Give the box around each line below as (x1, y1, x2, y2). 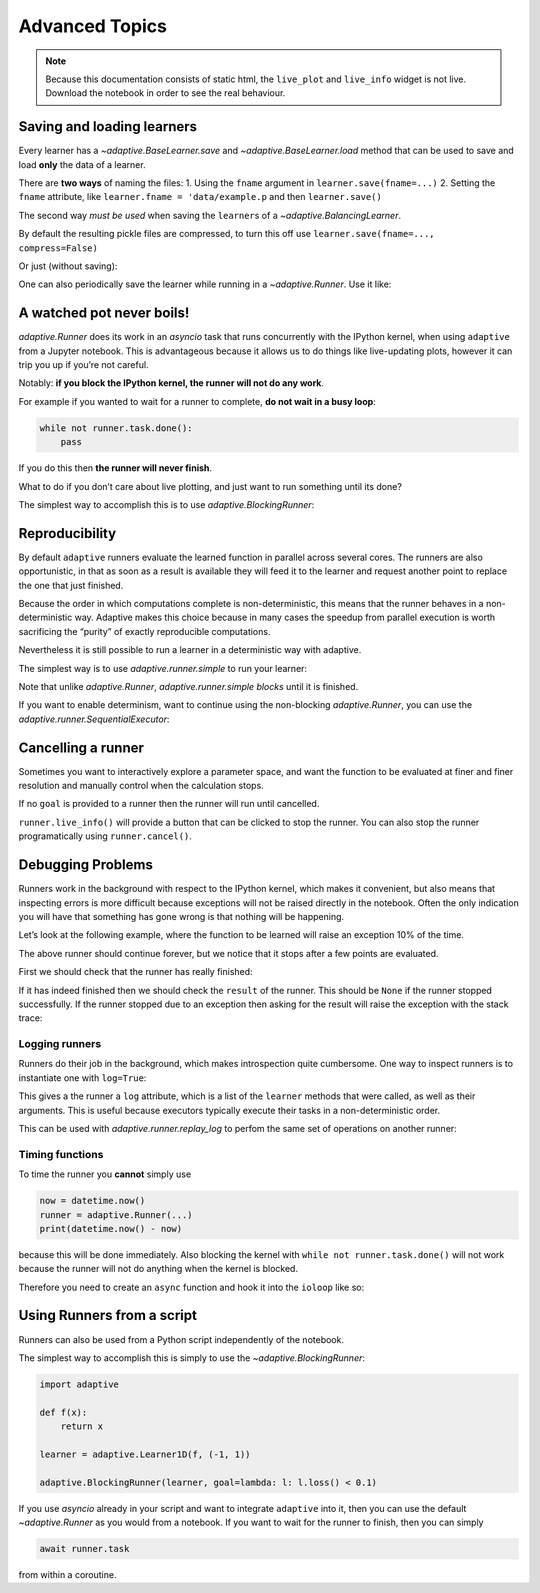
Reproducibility (18, 525, 117, 542)
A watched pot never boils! (18, 305, 190, 322)
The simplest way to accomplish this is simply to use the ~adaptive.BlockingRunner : (18, 1351, 365, 1364)
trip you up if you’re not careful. (18, 359, 149, 371)
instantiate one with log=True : (18, 1071, 147, 1084)
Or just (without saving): (18, 260, 118, 272)
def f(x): (39, 1406, 88, 1418)
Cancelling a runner (18, 739, 145, 756)
